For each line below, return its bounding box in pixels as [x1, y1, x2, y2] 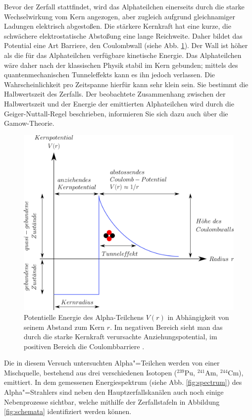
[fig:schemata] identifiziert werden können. [4, 406, 132, 417]
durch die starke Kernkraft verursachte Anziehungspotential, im [24, 331, 217, 342]
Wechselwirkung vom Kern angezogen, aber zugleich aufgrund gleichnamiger [4, 11, 235, 21]
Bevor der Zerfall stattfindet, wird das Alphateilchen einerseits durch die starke [4, 1, 245, 11]
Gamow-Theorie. [4, 118, 54, 128]
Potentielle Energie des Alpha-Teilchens [24, 312, 144, 322]
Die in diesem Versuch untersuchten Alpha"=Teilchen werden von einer [4, 358, 220, 368]
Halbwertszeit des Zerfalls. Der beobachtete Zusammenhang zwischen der [4, 89, 226, 99]
